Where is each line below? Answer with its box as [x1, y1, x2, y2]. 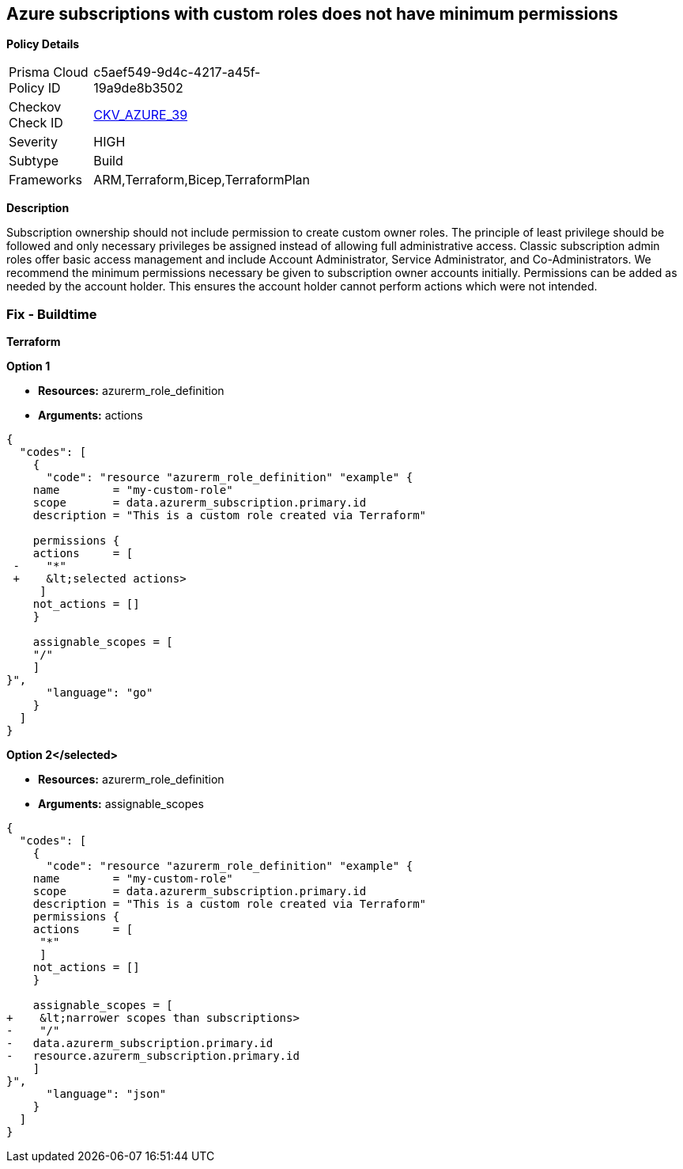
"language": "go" [46, 686, 153, 700]
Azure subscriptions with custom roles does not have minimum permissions [6, 4, 618, 24]
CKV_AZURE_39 [93, 107, 188, 123]
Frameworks [9, 172, 82, 188]
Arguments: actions [38, 408, 143, 423]
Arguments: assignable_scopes [38, 797, 204, 811]
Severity [9, 134, 58, 150]
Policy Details [6, 37, 80, 51]
